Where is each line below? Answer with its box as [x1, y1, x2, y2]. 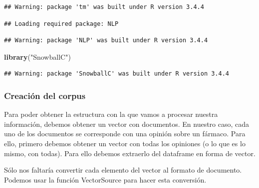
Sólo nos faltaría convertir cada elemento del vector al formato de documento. [4, 165, 242, 175]
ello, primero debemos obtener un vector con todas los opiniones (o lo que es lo [4, 138, 246, 148]
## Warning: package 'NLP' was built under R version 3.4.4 [4, 37, 208, 44]
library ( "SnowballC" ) [4, 51, 71, 62]
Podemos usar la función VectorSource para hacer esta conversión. [4, 174, 207, 185]
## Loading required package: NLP [4, 20, 119, 27]
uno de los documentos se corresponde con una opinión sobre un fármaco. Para [4, 128, 246, 139]
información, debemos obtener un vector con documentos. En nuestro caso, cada [4, 118, 250, 129]
